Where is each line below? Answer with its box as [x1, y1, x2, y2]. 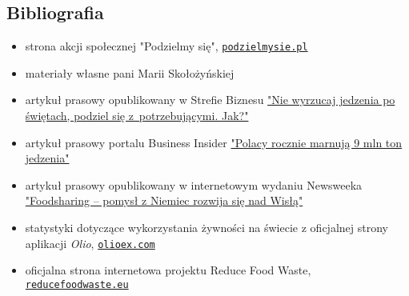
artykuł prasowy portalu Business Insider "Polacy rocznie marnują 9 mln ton [25, 134, 403, 150]
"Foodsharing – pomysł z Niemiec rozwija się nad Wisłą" [25, 192, 303, 209]
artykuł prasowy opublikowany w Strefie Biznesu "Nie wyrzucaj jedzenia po [25, 91, 395, 108]
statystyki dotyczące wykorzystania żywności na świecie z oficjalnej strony [25, 219, 388, 236]
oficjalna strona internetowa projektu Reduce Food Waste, [25, 262, 311, 278]
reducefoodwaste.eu [25, 278, 129, 290]
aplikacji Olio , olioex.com [25, 234, 155, 251]
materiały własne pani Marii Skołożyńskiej [25, 64, 235, 81]
